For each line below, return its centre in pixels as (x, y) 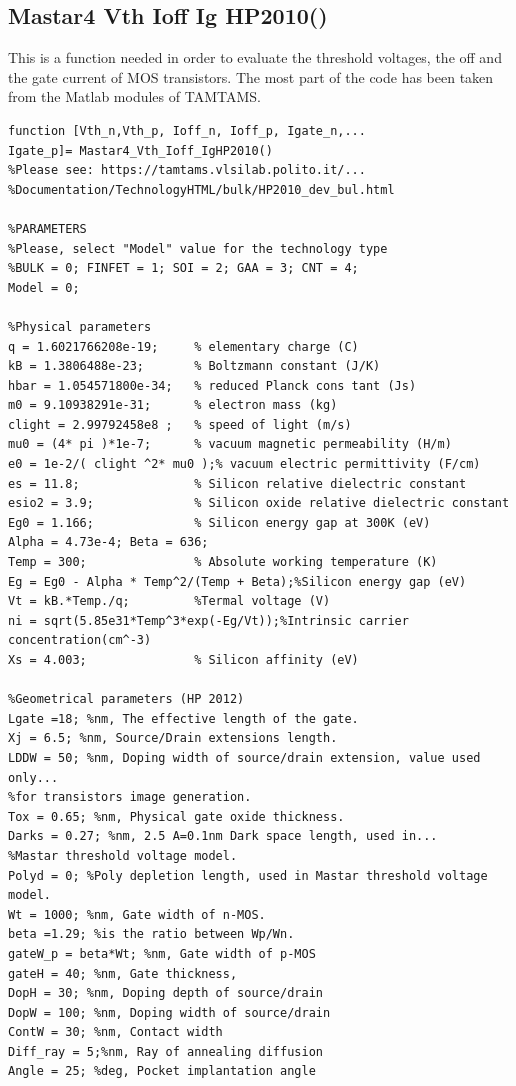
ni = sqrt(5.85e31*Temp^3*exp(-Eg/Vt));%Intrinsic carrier (208, 620)
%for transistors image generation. (130, 797)
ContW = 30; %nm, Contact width (115, 1032)
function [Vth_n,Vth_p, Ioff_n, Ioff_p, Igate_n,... (187, 130)
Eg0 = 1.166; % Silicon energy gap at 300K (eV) (219, 522)
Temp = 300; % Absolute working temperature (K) (223, 562)
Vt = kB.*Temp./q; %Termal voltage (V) (169, 601)
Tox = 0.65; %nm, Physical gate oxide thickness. (176, 816)
